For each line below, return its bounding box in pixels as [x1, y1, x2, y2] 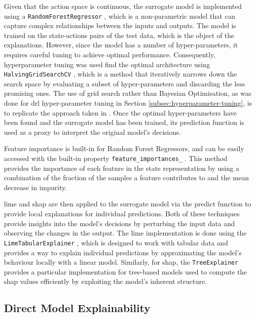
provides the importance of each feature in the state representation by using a [4, 162, 239, 173]
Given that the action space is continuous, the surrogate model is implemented [4, 1, 242, 11]
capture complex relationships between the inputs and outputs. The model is [4, 20, 236, 31]
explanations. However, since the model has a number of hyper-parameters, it [4, 40, 238, 50]
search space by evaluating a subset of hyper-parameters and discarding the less [4, 78, 245, 88]
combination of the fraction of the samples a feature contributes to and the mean [4, 172, 249, 183]
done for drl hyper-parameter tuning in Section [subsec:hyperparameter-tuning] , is [4, 98, 252, 108]
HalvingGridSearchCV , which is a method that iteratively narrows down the [4, 69, 237, 79]
